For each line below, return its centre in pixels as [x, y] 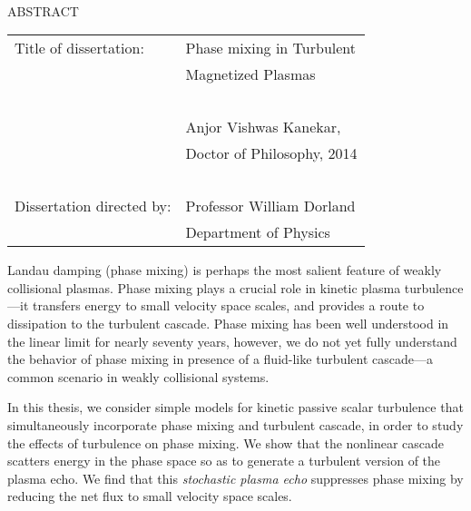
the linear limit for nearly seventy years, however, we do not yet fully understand [232, 341]
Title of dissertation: [79, 48]
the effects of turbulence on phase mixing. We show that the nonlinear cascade [226, 442]
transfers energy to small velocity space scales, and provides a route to [228, 305]
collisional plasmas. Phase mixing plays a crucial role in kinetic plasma [204, 287]
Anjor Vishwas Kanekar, [263, 127]
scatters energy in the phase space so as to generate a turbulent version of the [224, 461]
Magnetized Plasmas [250, 74]
